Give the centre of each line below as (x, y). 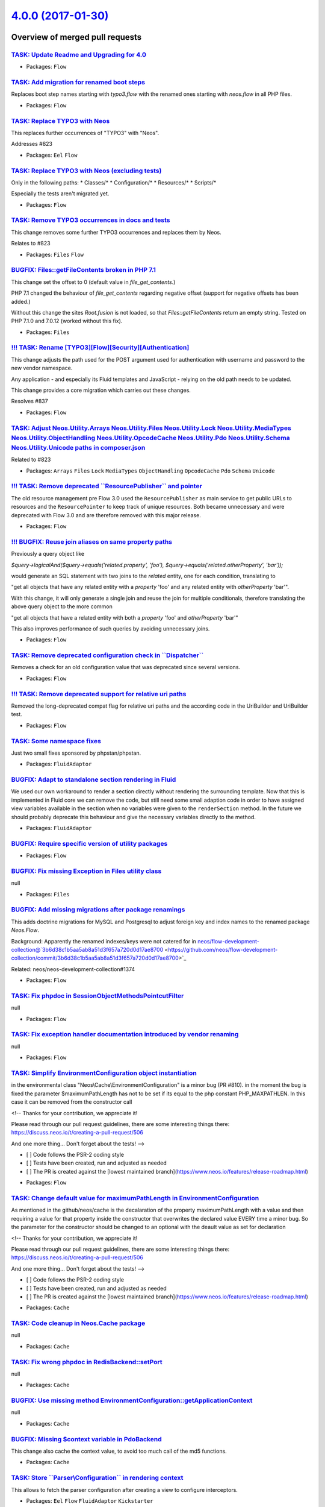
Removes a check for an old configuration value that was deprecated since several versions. (126, 667)
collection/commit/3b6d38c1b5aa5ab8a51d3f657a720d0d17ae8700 (95, 958)
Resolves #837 (29, 401)
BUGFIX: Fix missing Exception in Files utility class (86, 871)
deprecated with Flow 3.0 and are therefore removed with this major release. (106, 515)
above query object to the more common (62, 606)
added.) (21, 301)
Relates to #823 (31, 244)
